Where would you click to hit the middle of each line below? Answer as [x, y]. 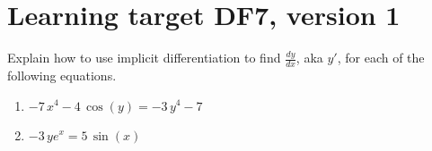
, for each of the [381, 58]
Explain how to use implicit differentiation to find [144, 58]
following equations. [62, 75]
